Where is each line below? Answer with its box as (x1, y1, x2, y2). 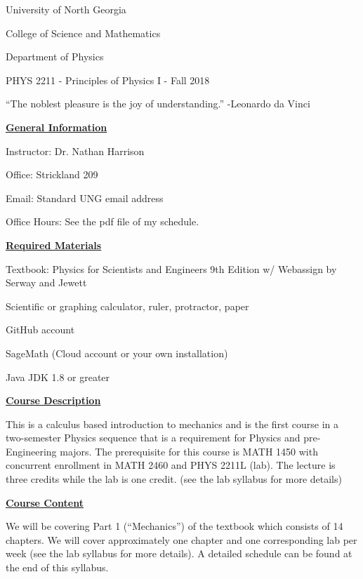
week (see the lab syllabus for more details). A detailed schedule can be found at (6, 546, 352, 561)
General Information (6, 119, 107, 134)
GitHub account (6, 322, 75, 337)
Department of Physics (6, 49, 104, 64)
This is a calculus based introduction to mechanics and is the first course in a (6, 416, 338, 431)
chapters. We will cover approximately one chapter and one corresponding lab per (6, 532, 357, 547)
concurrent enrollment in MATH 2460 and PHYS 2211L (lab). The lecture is (6, 458, 336, 472)
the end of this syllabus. (6, 560, 109, 575)
